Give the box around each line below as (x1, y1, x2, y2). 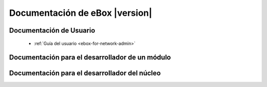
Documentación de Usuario (9, 26, 95, 35)
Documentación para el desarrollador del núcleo (9, 69, 161, 78)
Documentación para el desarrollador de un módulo (9, 53, 171, 62)
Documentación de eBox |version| (9, 7, 152, 18)
